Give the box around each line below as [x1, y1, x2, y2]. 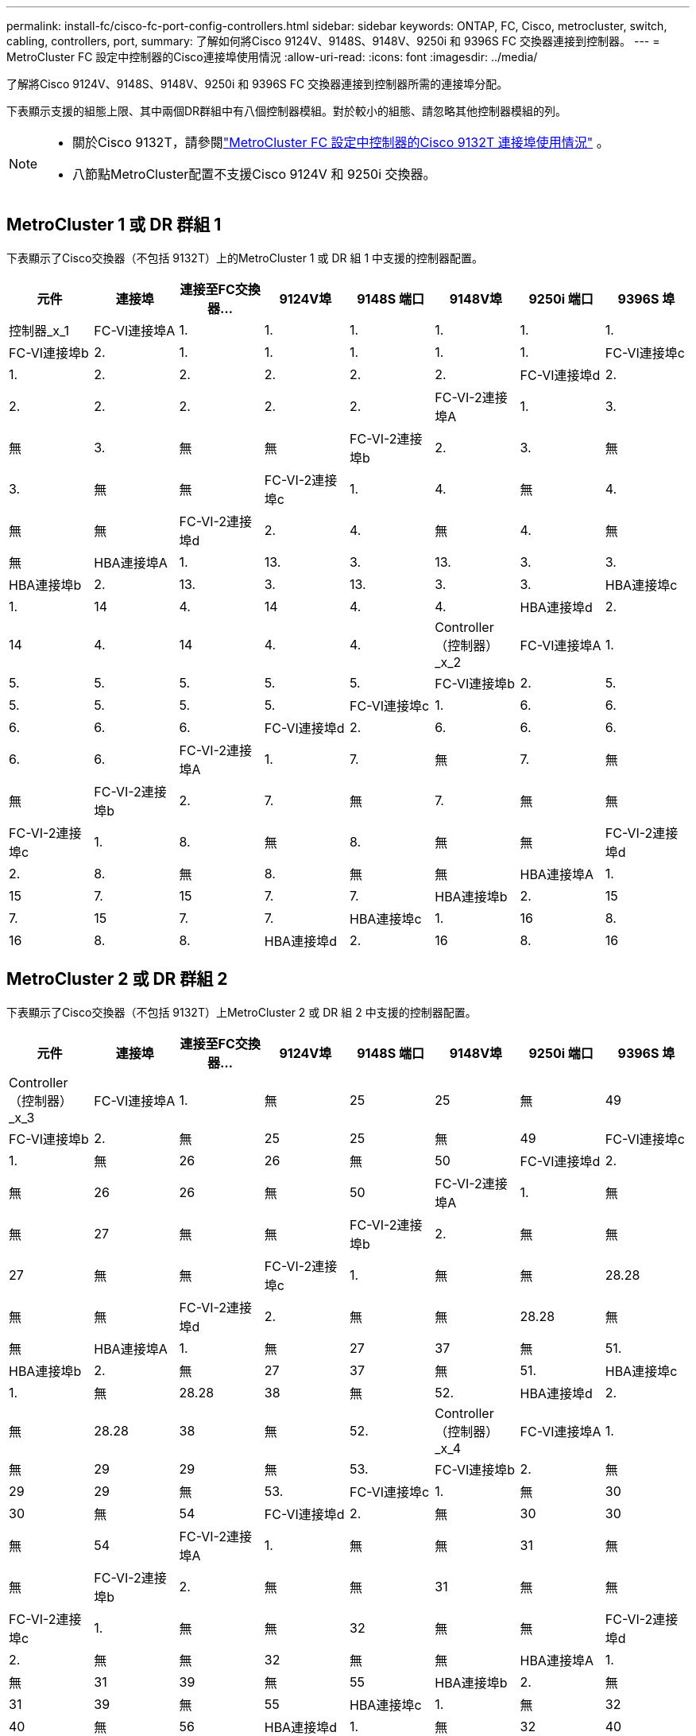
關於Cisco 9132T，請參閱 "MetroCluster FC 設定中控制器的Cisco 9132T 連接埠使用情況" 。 [72, 134, 609, 150]
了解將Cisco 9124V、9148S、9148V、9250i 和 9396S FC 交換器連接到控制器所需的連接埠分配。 [6, 77, 508, 91]
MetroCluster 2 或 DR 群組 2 [6, 969, 228, 990]
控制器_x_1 [9, 322, 70, 339]
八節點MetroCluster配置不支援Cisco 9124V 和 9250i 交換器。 [72, 166, 436, 182]
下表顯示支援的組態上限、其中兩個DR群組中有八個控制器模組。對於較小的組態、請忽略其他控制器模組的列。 [6, 104, 567, 118]
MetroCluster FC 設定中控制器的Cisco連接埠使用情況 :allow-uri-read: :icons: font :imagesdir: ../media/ [6, 50, 538, 64]
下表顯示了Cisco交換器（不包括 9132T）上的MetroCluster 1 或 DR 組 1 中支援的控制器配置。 [6, 250, 484, 265]
